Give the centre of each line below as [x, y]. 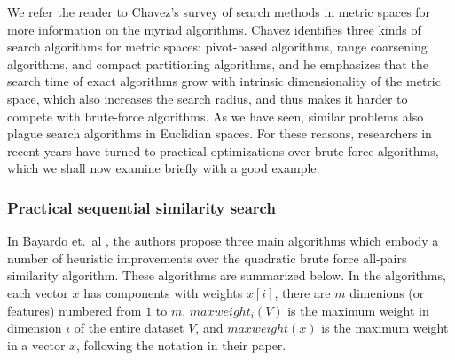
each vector [38, 292]
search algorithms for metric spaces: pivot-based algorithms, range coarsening [217, 47]
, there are [302, 292]
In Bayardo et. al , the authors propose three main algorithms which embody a [223, 241]
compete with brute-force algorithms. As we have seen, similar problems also [216, 116]
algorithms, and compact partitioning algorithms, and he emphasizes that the [218, 63]
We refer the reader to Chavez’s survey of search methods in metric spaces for [219, 12]
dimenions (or [387, 292]
